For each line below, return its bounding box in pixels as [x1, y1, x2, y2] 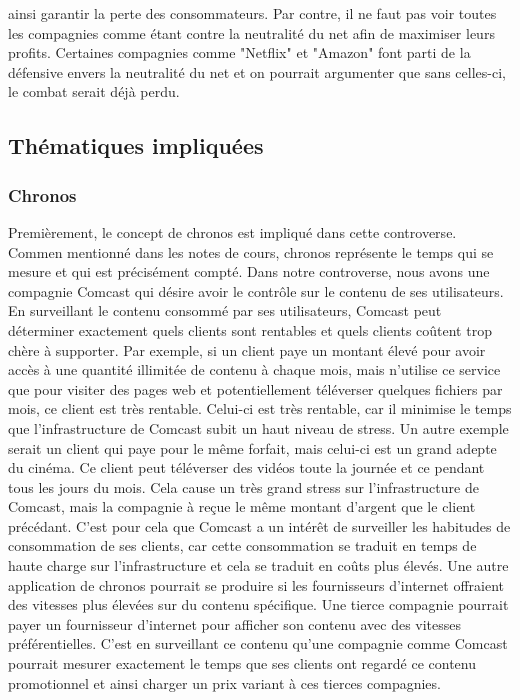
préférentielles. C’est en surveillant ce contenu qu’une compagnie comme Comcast [8, 633, 508, 654]
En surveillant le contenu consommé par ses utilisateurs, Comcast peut [8, 300, 442, 321]
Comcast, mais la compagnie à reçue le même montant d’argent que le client [8, 496, 476, 517]
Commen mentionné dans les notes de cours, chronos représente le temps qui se [8, 241, 494, 262]
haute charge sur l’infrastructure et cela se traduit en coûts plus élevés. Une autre [8, 555, 509, 576]
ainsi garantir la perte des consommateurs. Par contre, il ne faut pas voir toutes [8, 3, 497, 23]
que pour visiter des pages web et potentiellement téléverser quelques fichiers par [8, 378, 503, 399]
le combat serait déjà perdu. [8, 81, 180, 102]
